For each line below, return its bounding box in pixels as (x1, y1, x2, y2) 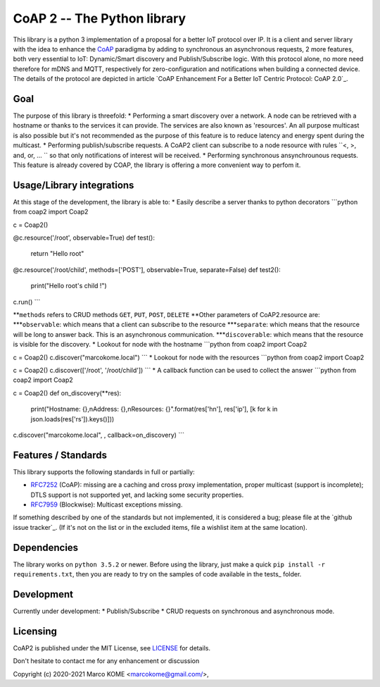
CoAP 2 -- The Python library (13, 11, 186, 26)
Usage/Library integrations (13, 179, 134, 191)
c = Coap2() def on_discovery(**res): (13, 388, 122, 397)
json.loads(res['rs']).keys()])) (30, 414, 115, 423)
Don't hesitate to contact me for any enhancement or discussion (13, 657, 200, 665)
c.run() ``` (13, 297, 41, 306)
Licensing (13, 625, 58, 637)
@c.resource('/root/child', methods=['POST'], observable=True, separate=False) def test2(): (13, 265, 281, 274)
